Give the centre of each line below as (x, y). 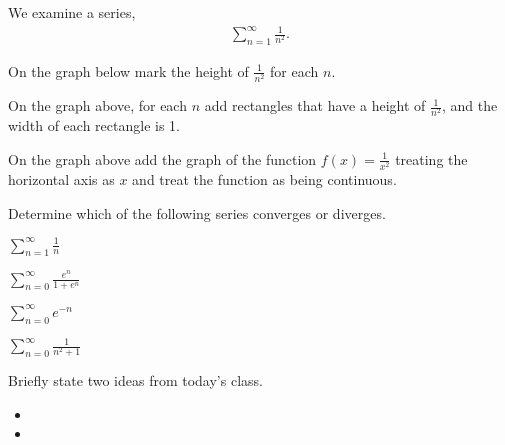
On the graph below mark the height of (128, 70)
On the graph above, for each (97, 105)
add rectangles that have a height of (315, 105)
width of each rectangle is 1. (94, 125)
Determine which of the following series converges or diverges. (197, 212)
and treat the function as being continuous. (264, 178)
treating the (431, 158)
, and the (469, 105)
